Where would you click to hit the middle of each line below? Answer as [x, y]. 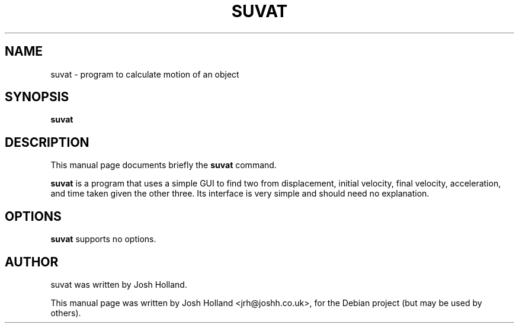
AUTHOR [32, 262]
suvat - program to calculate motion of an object [145, 74]
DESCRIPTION [47, 142]
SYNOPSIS [37, 97]
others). [66, 313]
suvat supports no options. [103, 239]
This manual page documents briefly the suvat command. [164, 165]
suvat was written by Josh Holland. [119, 284]
